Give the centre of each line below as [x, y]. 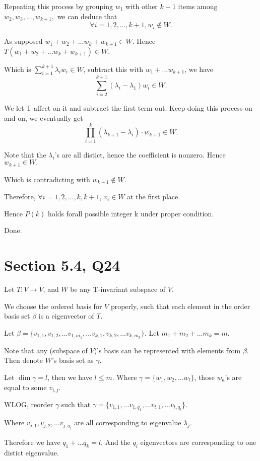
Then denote [23, 360]
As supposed [23, 41]
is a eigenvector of [66, 316]
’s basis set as [73, 360]
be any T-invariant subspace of [118, 289]
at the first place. [154, 197]
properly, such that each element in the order [180, 306]
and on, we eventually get [44, 118]
